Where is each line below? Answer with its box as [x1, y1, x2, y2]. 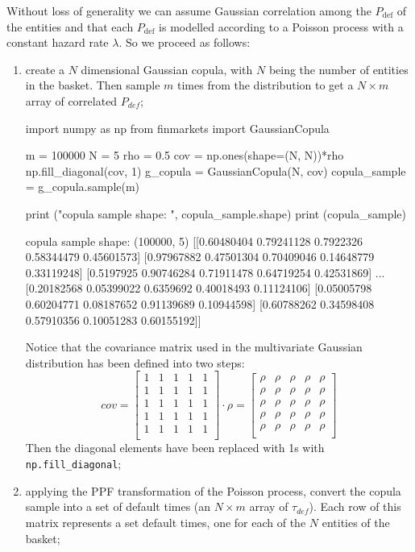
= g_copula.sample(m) [25, 178, 140, 195]
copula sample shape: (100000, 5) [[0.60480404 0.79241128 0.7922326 [25, 232, 363, 249]
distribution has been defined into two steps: [25, 354, 245, 371]
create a [25, 60, 65, 77]
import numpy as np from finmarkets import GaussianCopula [25, 119, 330, 136]
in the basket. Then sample [25, 77, 160, 93]
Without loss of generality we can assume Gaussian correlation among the [6, 2, 371, 19]
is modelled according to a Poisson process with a [159, 18, 404, 35]
